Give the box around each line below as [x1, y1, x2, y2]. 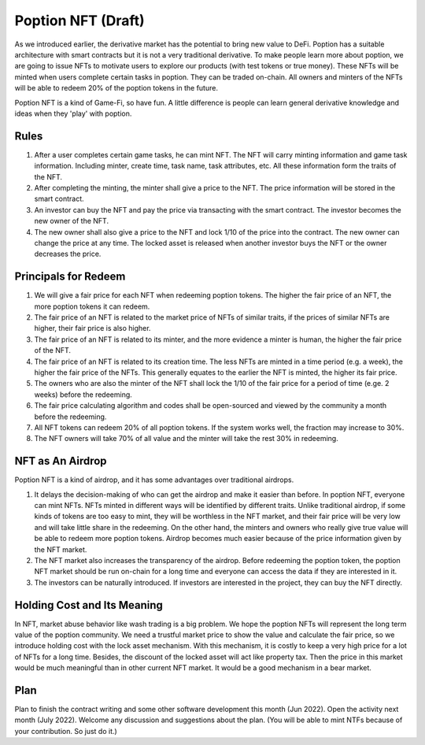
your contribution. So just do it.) [14, 726, 117, 736]
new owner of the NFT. [34, 217, 109, 226]
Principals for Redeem [14, 270, 126, 284]
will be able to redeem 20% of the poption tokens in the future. [14, 83, 218, 93]
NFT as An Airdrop [14, 454, 107, 468]
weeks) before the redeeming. [34, 390, 133, 399]
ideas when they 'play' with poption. [14, 109, 132, 118]
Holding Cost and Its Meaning [14, 599, 163, 612]
